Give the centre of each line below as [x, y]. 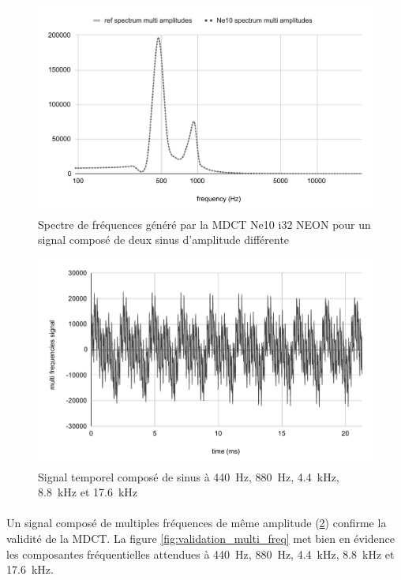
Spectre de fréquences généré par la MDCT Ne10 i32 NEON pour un [204, 224]
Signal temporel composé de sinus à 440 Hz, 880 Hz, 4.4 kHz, [189, 476]
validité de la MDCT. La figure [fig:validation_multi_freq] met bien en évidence [201, 538]
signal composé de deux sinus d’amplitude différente [164, 239]
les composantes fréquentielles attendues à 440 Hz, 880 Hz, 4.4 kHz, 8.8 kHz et [200, 554]
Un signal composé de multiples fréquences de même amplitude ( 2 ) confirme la [197, 523]
